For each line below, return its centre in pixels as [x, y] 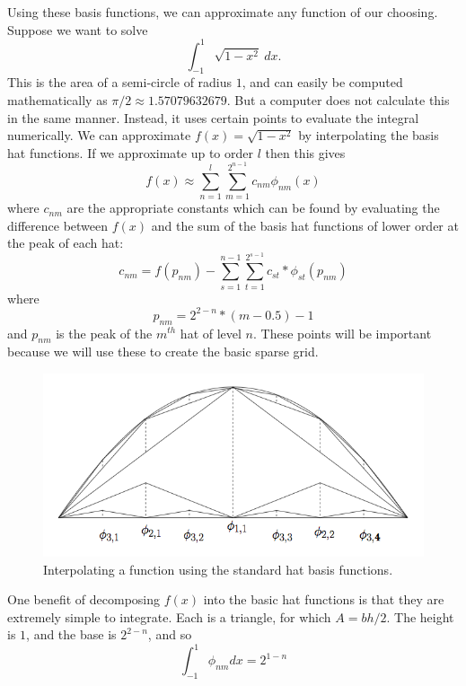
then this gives [305, 152]
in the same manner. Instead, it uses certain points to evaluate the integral [213, 117]
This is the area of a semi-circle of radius [120, 82]
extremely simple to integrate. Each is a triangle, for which [169, 616]
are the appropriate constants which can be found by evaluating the [253, 208]
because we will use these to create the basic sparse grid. [163, 352]
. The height [420, 616]
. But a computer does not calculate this [338, 100]
